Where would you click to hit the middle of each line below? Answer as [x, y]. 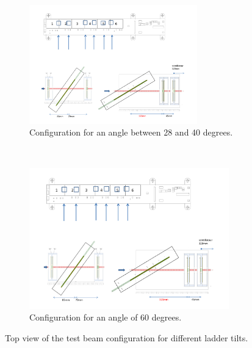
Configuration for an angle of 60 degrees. [106, 317]
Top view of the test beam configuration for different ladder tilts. [127, 338]
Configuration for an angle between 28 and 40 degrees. [131, 132]
